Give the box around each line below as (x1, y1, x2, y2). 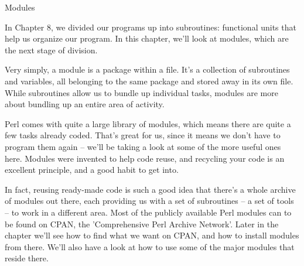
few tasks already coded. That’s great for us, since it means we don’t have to (5, 129, 281, 141)
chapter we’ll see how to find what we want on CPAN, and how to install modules (5, 229, 299, 241)
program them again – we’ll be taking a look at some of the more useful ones (5, 140, 281, 152)
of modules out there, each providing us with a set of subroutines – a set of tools (5, 195, 294, 207)
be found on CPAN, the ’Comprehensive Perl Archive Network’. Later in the (5, 217, 279, 230)
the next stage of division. (5, 43, 98, 56)
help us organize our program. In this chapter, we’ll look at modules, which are (5, 32, 289, 45)
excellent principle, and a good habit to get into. (5, 163, 179, 176)
